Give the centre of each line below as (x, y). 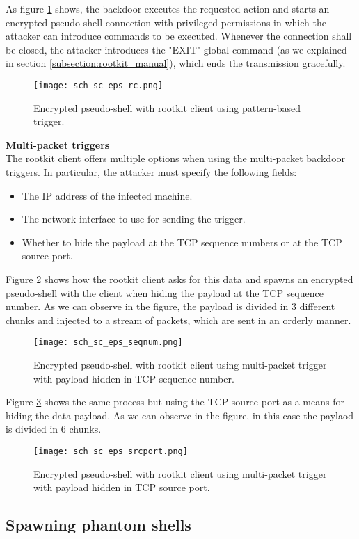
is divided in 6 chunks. (54, 429)
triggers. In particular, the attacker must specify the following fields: (151, 172)
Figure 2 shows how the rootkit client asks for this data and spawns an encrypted (179, 279)
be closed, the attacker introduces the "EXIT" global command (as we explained (176, 49)
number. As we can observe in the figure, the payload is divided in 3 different (170, 306)
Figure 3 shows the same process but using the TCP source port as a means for (175, 402)
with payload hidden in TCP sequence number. (134, 378)
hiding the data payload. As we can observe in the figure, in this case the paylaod (180, 415)
